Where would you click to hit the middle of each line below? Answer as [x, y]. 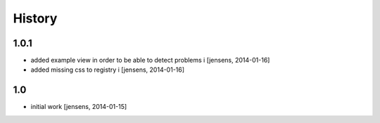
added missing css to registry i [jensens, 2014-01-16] [108, 70]
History [35, 18]
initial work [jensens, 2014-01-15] [79, 107]
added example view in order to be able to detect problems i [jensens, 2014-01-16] [150, 60]
